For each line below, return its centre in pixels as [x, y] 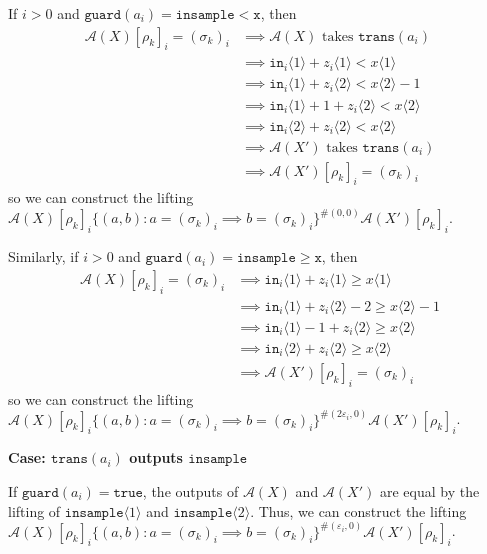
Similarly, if [43, 256]
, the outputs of [190, 491]
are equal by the [429, 491]
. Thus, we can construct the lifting [358, 510]
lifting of [34, 510]
